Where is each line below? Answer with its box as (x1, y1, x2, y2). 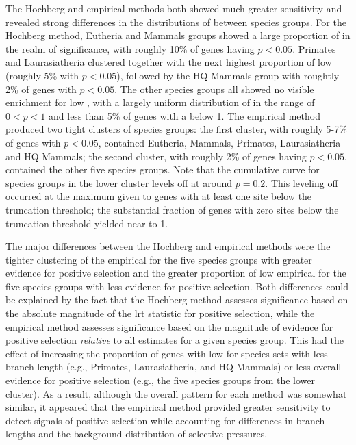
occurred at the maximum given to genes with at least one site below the (5, 189, 312, 203)
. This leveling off (265, 175, 338, 190)
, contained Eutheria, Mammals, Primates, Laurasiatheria (98, 135, 341, 149)
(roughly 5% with (5, 68, 79, 82)
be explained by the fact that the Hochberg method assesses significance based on (5, 292, 348, 307)
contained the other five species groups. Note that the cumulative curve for (5, 162, 320, 177)
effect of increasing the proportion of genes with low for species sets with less (5, 346, 328, 360)
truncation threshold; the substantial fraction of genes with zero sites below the (5, 202, 339, 216)
